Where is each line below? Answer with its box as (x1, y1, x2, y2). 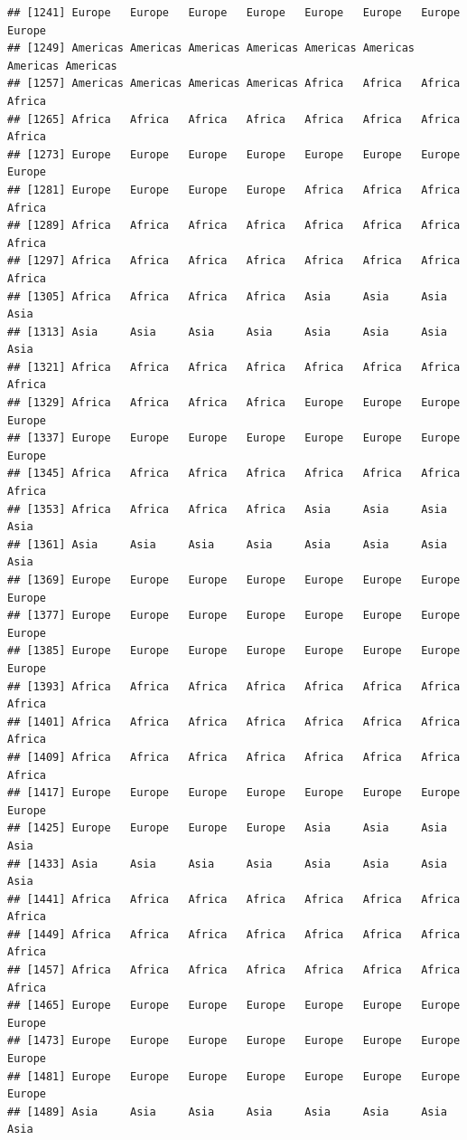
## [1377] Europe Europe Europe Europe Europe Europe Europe (7, 609, 461, 622)
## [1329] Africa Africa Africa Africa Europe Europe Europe (7, 396, 461, 410)
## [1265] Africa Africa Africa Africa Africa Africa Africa (7, 112, 461, 126)
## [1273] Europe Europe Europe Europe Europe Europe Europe (7, 147, 461, 161)
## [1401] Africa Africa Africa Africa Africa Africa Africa (7, 715, 461, 728)
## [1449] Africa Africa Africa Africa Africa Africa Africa (7, 927, 461, 941)
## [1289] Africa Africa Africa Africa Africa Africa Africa (7, 219, 461, 233)
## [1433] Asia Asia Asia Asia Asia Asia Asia (7, 857, 447, 870)
